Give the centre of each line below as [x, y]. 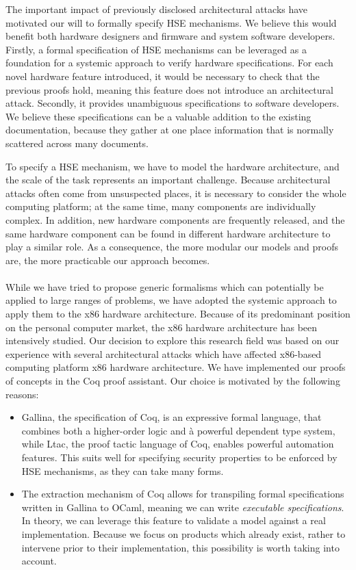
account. [39, 561]
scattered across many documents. [77, 143]
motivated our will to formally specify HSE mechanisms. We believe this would [171, 22]
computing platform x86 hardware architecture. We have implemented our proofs [176, 367]
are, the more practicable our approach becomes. [108, 260]
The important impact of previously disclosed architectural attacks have [157, 9]
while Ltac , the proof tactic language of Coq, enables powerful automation [178, 444]
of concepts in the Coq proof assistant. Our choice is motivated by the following [173, 381]
